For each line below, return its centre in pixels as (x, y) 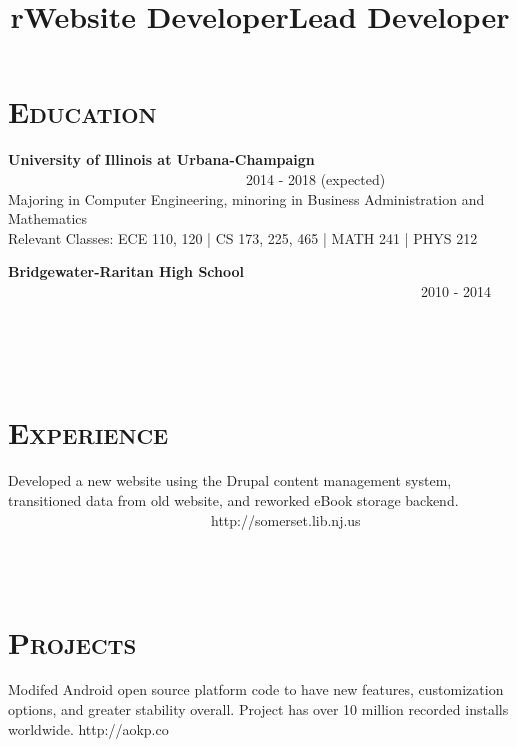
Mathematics (48, 218)
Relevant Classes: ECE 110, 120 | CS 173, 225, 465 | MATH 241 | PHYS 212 (243, 237)
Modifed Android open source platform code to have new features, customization (256, 689)
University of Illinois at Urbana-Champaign (161, 159)
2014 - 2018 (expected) (315, 178)
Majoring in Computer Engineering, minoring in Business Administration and (246, 198)
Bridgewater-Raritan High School (126, 271)
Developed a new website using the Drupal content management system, (230, 480)
